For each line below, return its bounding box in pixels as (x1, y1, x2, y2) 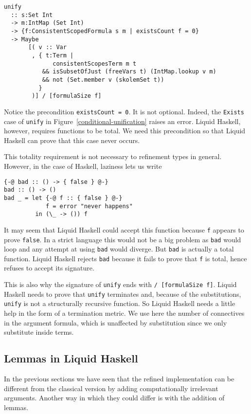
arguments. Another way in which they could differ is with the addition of (4, 393, 225, 403)
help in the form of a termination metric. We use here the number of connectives (4, 308, 245, 318)
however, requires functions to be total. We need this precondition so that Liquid (4, 126, 246, 136)
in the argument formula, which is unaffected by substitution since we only (4, 317, 227, 327)
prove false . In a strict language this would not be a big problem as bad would (4, 234, 241, 244)
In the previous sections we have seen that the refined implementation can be (4, 374, 234, 384)
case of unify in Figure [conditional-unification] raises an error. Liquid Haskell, (4, 116, 241, 126)
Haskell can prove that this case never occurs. (4, 135, 140, 145)
